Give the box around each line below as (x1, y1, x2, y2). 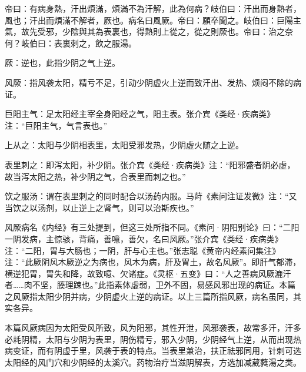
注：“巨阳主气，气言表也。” (5, 119, 108, 131)
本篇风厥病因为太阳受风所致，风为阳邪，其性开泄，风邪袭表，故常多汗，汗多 (5, 321, 301, 334)
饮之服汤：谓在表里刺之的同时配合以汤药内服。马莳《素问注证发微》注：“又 (5, 190, 297, 202)
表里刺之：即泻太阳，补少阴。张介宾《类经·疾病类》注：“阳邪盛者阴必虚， (5, 158, 295, 170)
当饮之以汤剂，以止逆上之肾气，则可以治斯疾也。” (5, 201, 194, 213)
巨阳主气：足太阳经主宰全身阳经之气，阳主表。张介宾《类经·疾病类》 (5, 108, 275, 120)
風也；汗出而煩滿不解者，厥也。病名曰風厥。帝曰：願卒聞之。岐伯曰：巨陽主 (5, 14, 301, 26)
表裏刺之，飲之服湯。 (54, 36, 137, 49)
